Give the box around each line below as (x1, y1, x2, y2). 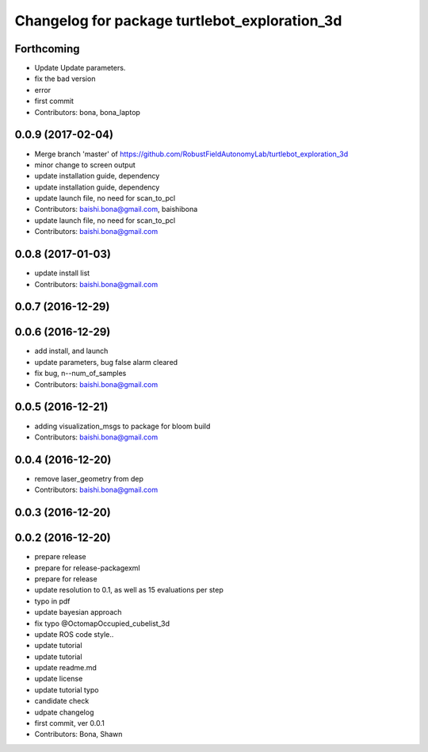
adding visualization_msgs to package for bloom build (34, 421, 211, 431)
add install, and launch (34, 346, 109, 356)
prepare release (34, 552, 86, 562)
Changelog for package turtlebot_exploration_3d (14, 12, 342, 29)
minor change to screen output (34, 159, 136, 170)
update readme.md (34, 663, 97, 673)
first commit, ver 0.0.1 (34, 719, 105, 728)
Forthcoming (14, 42, 80, 56)
